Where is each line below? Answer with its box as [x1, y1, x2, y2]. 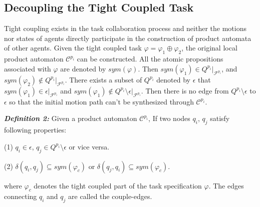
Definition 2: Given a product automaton [4, 113, 137, 123]
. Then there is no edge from [141, 85, 229, 95]
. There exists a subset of [65, 74, 142, 84]
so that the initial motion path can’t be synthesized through [9, 96, 194, 106]
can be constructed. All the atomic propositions [77, 53, 223, 64]
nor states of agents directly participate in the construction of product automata [4, 32, 251, 43]
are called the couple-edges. [68, 191, 152, 201]
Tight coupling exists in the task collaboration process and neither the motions [4, 23, 246, 33]
